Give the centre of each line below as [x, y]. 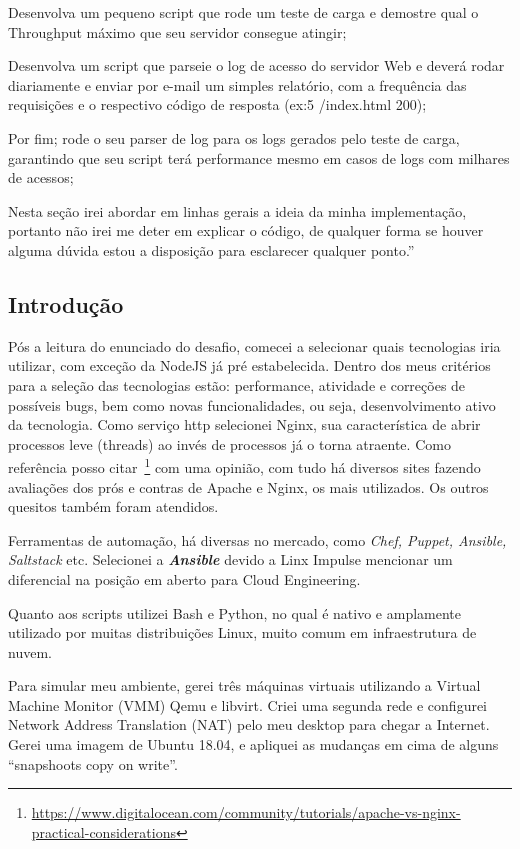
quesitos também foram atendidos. [113, 506]
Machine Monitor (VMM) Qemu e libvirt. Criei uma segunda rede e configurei [248, 704]
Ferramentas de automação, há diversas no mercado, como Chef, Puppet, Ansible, [257, 539]
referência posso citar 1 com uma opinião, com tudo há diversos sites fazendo [244, 465]
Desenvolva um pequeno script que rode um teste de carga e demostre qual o [243, 12]
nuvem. [30, 651]
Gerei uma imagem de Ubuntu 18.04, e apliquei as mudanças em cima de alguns [253, 744]
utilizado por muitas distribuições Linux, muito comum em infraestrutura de [242, 632]
